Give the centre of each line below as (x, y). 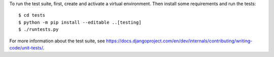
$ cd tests (32, 15)
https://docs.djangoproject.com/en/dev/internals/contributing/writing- (179, 41)
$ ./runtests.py (39, 30)
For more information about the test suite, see (57, 41)
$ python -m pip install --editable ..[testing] (80, 22)
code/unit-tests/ (26, 47)
